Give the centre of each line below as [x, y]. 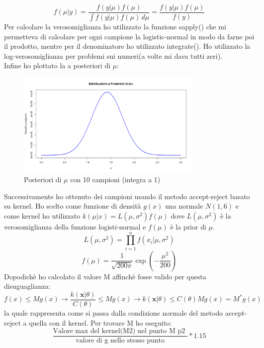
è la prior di [188, 227]
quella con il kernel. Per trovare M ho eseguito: [100, 322]
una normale [184, 206]
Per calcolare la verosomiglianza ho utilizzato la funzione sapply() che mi [115, 26]
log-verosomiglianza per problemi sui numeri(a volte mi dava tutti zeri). [113, 56]
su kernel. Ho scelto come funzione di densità [73, 206]
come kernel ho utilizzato [42, 216]
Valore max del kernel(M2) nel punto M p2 [119, 331]
